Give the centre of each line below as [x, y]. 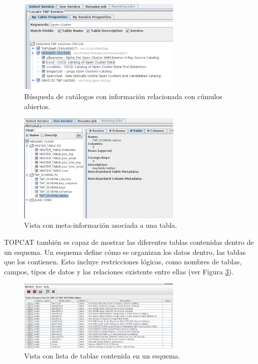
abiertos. [37, 106]
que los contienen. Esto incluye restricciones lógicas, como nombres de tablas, [123, 262]
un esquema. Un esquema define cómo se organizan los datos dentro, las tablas [125, 252]
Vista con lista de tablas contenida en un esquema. [102, 355]
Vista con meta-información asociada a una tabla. [101, 225]
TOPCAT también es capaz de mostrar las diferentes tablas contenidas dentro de [129, 242]
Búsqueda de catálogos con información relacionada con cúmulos [123, 96]
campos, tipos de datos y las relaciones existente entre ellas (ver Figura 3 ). [119, 271]
